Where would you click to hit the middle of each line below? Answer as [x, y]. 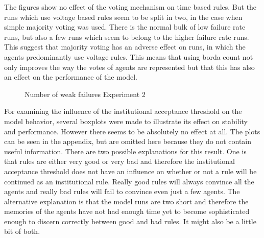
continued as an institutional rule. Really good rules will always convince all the [129, 181]
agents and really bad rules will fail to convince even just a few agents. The [122, 191]
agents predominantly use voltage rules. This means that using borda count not [129, 56]
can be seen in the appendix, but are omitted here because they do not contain [128, 141]
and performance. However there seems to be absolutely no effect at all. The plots [132, 131]
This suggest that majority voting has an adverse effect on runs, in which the [125, 47]
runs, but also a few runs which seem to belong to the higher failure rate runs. [127, 37]
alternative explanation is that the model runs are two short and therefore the [126, 201]
